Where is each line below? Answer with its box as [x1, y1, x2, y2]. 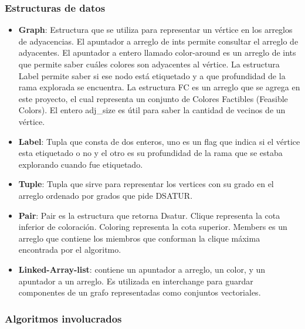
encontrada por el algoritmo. [18, 243, 121, 256]
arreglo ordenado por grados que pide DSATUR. [18, 189, 193, 201]
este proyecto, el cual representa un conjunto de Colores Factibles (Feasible [18, 92, 288, 104]
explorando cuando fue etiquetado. [18, 158, 143, 170]
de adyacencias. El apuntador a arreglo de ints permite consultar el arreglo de [18, 35, 299, 47]
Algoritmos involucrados [5, 311, 122, 325]
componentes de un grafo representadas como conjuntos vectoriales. [18, 286, 261, 299]
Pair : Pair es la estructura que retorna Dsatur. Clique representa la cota [18, 209, 280, 221]
